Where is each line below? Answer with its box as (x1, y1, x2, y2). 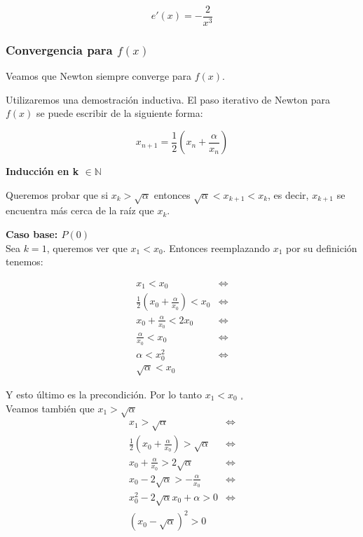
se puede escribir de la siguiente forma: (36, 106, 203, 120)
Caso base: (6, 227, 58, 242)
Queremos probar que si (6, 187, 109, 202)
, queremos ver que (46, 240, 128, 255)
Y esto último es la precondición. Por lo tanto (6, 386, 203, 401)
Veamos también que (6, 400, 95, 415)
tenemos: (6, 254, 43, 269)
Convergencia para (6, 41, 113, 58)
